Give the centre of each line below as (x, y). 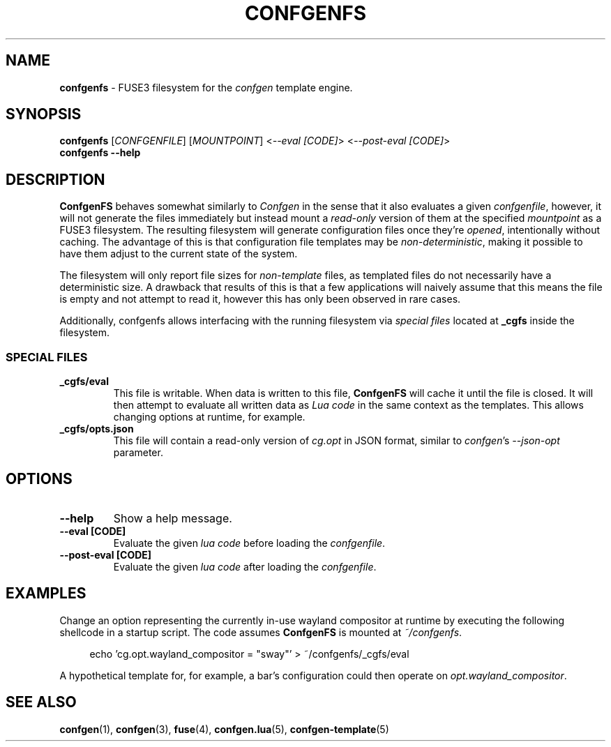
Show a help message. (173, 518)
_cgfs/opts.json (97, 429)
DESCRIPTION (55, 179)
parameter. (138, 453)
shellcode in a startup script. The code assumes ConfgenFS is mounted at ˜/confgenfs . (261, 632)
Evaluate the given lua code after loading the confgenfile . (245, 566)
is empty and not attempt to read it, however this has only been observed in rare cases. (260, 299)
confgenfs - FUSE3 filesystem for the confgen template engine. (206, 87)
